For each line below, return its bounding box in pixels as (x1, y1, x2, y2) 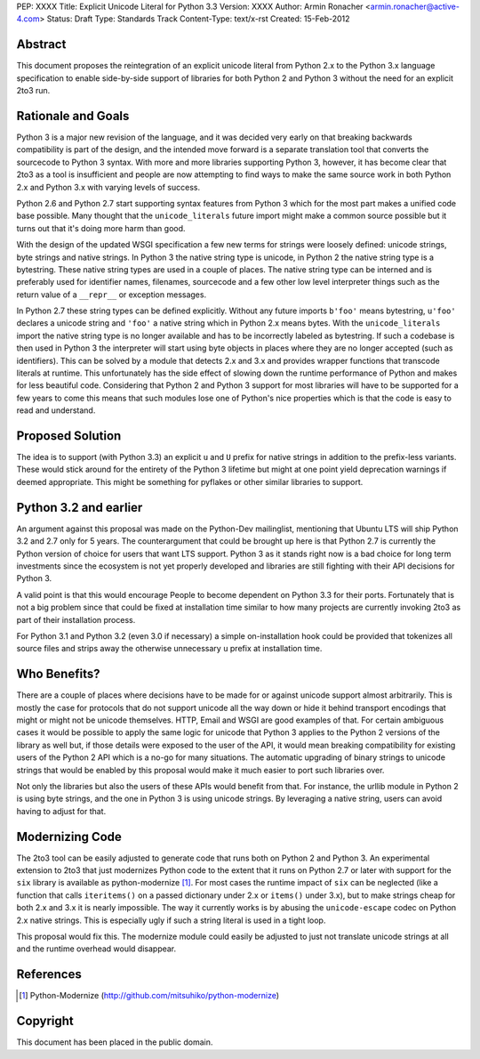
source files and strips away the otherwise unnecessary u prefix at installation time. (16, 643, 323, 654)
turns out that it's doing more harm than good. (16, 222, 186, 233)
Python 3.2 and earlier (16, 499, 143, 515)
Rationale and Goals (16, 108, 130, 124)
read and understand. (16, 405, 96, 416)
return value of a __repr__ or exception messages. (16, 289, 207, 300)
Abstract (16, 36, 67, 53)
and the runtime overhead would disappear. (16, 943, 177, 954)
